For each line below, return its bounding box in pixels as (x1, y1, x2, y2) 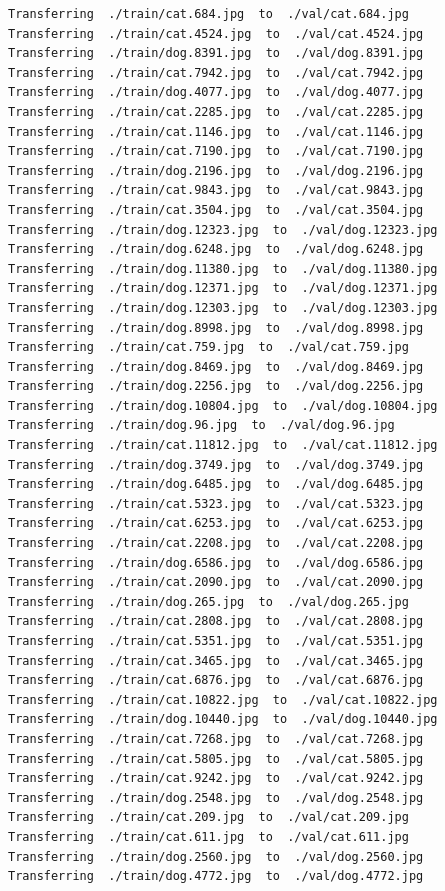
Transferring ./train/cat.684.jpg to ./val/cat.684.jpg (8, 7, 409, 21)
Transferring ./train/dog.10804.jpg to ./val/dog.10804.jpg (8, 398, 438, 413)
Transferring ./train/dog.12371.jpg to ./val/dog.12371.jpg (8, 281, 438, 296)
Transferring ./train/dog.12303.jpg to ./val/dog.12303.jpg (8, 300, 438, 315)
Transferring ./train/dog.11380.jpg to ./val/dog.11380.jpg (8, 261, 438, 276)
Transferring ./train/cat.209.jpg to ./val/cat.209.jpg (8, 810, 409, 825)
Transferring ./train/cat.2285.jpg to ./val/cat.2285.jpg (8, 104, 424, 119)
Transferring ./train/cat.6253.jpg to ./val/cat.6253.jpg (8, 516, 424, 531)
